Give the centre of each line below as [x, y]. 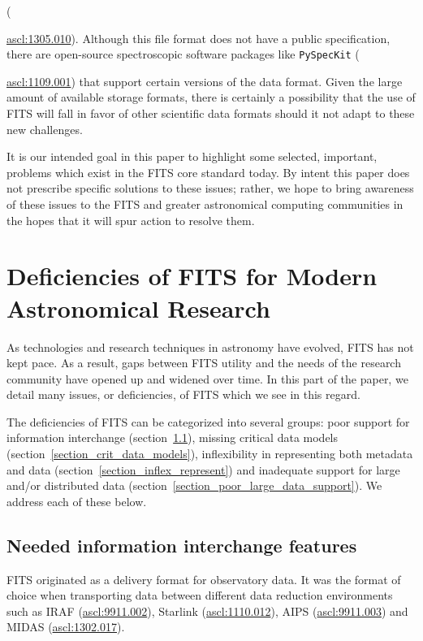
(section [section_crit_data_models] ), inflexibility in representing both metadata [210, 454]
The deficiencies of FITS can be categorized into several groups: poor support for [208, 421]
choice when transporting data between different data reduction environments [200, 595]
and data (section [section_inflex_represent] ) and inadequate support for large [203, 469]
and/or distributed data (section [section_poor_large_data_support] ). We [194, 485]
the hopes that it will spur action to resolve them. [131, 220]
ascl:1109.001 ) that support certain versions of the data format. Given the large [205, 81]
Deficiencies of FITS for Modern [192, 276]
